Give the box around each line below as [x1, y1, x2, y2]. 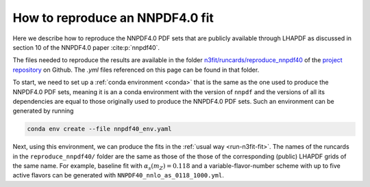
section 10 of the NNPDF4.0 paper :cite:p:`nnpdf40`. [12, 43, 160, 51]
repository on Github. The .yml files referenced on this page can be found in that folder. [12, 66, 260, 74]
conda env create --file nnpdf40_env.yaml [27, 125, 172, 133]
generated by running [12, 106, 74, 115]
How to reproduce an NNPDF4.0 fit [12, 10, 214, 25]
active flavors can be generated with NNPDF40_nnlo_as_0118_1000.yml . [12, 171, 224, 179]
